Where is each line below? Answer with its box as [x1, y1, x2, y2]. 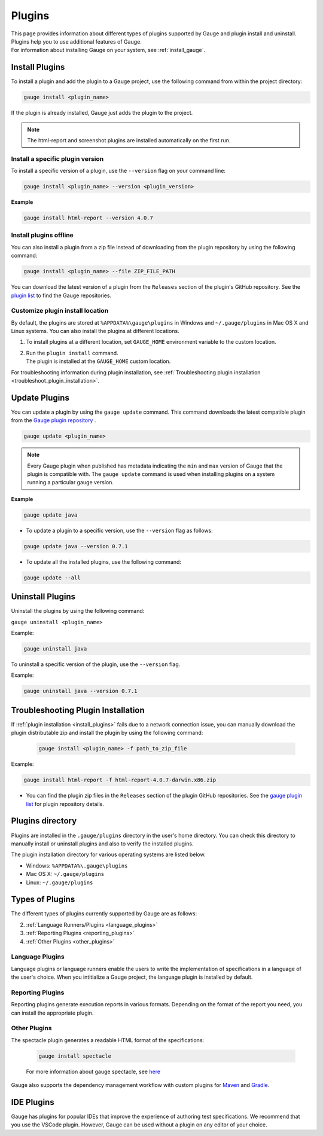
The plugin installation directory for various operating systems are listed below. [11, 851, 206, 858]
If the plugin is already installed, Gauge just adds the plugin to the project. [11, 109, 193, 117]
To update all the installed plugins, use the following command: [26, 558, 182, 565]
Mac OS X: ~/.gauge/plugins [26, 871, 105, 878]
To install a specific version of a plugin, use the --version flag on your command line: [11, 167, 226, 175]
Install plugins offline [11, 231, 74, 239]
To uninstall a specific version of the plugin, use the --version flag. [11, 661, 181, 668]
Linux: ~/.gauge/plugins [26, 879, 93, 886]
